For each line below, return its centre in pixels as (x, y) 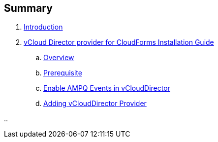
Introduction (43, 27)
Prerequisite (63, 73)
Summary (28, 8)
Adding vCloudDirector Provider (95, 104)
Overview (59, 58)
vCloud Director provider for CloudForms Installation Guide (119, 42)
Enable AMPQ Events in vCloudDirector (107, 88)
